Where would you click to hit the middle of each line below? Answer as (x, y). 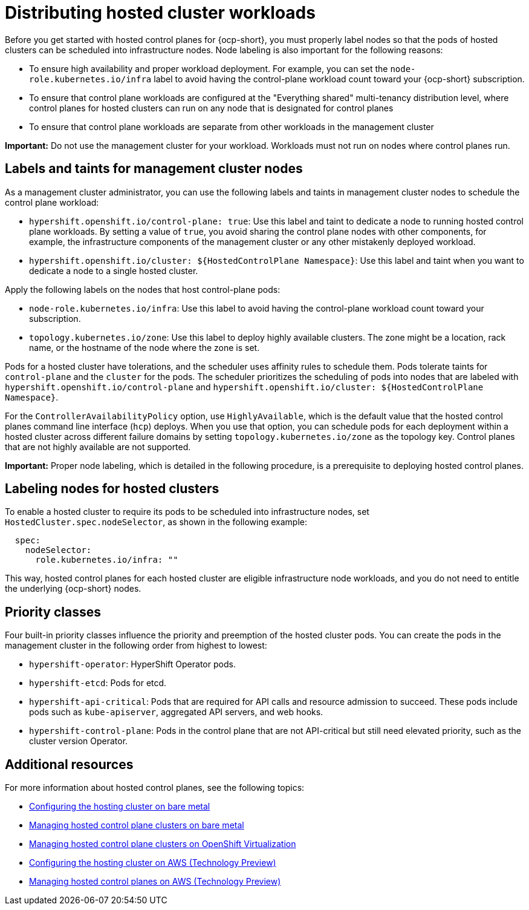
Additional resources (69, 764)
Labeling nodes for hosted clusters (112, 489)
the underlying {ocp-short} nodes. (73, 589)
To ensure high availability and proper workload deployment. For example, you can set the (209, 68)
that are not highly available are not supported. (98, 447)
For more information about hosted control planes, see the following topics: (155, 788)
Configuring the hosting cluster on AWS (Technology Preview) (153, 863)
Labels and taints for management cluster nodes (154, 169)
